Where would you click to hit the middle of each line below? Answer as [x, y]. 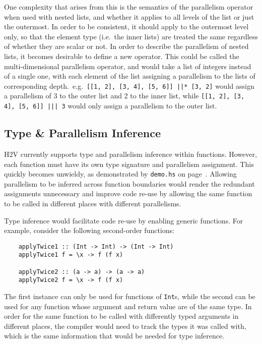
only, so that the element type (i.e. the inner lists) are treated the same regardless [131, 36]
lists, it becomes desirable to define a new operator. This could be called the [122, 56]
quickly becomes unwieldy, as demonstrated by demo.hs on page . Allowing [120, 174]
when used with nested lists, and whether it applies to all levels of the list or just [129, 16]
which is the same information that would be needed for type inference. [114, 336]
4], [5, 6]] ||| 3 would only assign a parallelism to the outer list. [111, 106]
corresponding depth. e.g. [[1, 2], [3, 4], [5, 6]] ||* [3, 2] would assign [129, 85]
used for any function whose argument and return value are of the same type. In [128, 306]
